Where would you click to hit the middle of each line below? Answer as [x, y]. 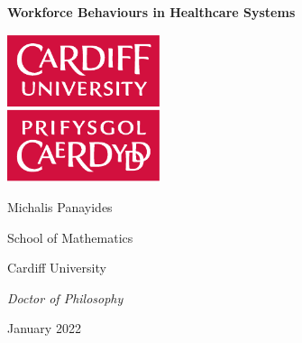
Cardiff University [57, 268]
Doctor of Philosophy [65, 297]
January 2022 [44, 328]
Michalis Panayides [60, 206]
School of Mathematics [70, 237]
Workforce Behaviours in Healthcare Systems [151, 12]
